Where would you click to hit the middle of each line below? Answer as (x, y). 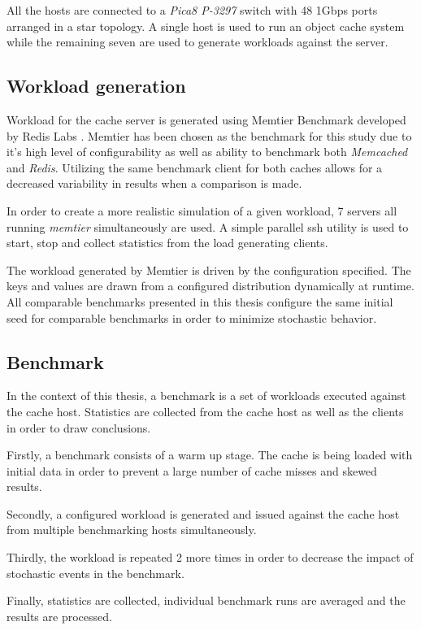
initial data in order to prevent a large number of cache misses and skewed (192, 470)
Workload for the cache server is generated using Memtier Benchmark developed (206, 119)
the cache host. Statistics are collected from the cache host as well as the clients (205, 411)
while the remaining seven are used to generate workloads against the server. (197, 42)
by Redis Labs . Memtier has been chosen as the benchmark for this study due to (209, 135)
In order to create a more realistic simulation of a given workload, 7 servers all (202, 210)
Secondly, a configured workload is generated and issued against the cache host (203, 513)
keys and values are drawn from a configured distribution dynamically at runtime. (210, 286)
